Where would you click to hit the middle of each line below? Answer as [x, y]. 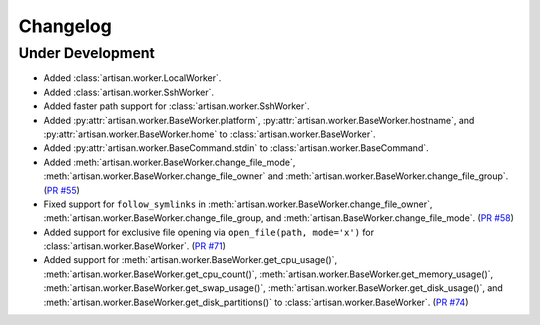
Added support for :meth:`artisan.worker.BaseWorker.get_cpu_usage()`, [190, 260]
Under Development [86, 53]
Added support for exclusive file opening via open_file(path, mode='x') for [209, 232]
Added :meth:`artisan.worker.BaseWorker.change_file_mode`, [169, 162]
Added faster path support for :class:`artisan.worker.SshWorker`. [176, 106]
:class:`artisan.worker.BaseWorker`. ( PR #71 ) [135, 246]
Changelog [65, 26]
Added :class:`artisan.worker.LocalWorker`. [132, 78]
